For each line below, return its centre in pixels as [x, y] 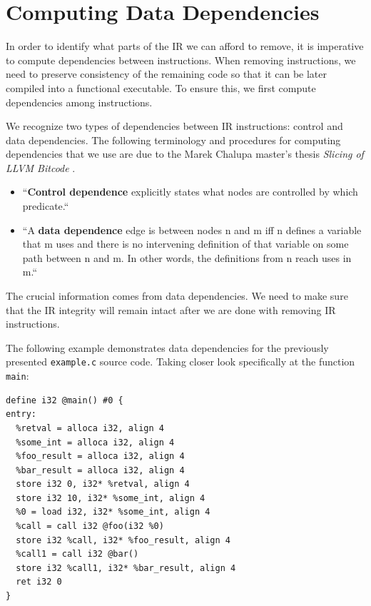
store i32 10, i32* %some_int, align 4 [111, 498]
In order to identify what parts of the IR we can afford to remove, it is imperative [185, 46]
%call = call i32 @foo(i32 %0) [90, 526]
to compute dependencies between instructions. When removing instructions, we [181, 60]
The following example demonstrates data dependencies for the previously [167, 347]
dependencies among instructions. [79, 102]
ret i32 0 [39, 582]
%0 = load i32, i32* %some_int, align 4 [113, 512]
